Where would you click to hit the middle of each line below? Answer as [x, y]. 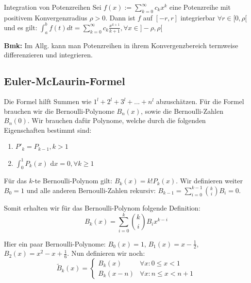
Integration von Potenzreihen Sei [53, 7]
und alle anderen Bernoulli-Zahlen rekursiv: [91, 190]
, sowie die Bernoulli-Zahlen [182, 111]
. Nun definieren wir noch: [106, 253]
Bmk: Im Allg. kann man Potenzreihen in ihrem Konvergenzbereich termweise [121, 45]
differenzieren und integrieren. [48, 55]
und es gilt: [21, 27]
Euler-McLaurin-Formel [65, 81]
